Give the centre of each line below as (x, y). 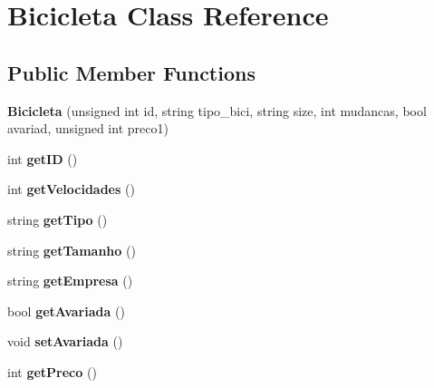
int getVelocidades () (71, 189)
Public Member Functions (131, 72)
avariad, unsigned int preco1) (88, 128)
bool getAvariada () (66, 310)
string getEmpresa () (70, 281)
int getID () (43, 158)
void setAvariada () (65, 341)
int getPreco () (52, 371)
